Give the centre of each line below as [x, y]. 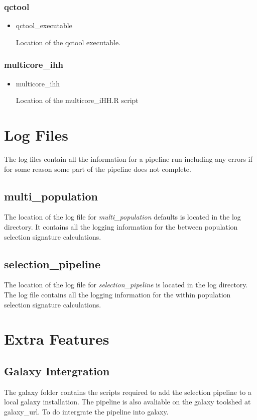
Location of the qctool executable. [68, 42]
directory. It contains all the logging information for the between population [121, 226]
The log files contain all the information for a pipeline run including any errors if [128, 159]
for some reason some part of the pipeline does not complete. [98, 169]
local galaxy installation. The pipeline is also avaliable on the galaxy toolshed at [127, 402]
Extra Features [57, 339]
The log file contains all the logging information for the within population [117, 294]
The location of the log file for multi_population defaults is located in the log [122, 217]
